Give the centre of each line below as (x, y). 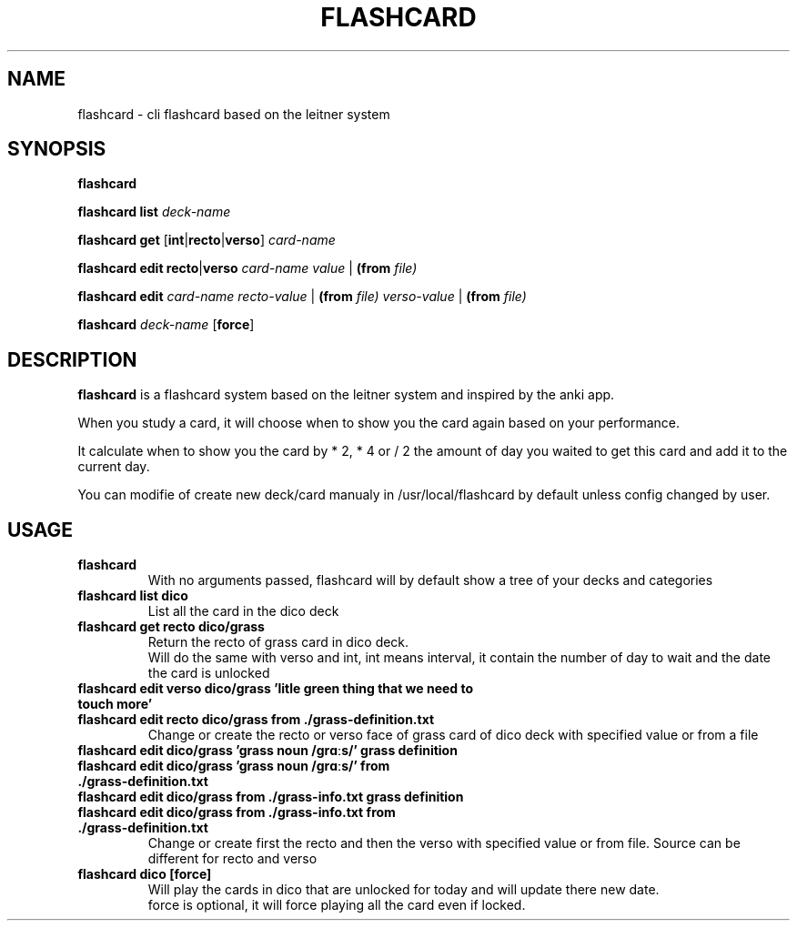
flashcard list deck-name (154, 212)
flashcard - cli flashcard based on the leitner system (234, 114)
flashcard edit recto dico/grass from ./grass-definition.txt (256, 720)
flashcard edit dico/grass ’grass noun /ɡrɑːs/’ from (234, 766)
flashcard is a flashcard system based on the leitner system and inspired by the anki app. (346, 395)
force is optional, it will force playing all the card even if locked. (337, 905)
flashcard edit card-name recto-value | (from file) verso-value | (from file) (302, 297)
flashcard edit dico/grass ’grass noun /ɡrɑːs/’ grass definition (267, 751)
